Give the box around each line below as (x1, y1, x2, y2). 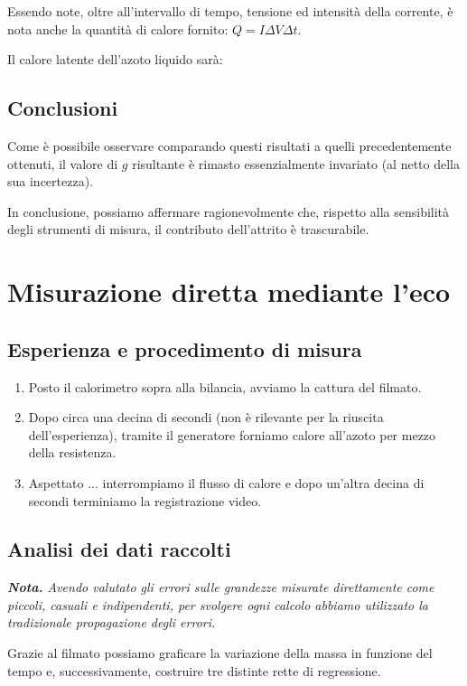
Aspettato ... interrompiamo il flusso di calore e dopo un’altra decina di (28, 473, 425, 492)
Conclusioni (7, 94, 118, 122)
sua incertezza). (7, 172, 93, 191)
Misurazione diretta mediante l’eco (7, 273, 451, 310)
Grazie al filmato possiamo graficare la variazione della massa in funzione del (7, 644, 433, 663)
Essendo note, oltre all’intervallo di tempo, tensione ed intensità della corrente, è (7, 2, 453, 20)
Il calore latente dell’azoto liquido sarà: (7, 50, 223, 69)
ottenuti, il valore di (7, 154, 118, 173)
